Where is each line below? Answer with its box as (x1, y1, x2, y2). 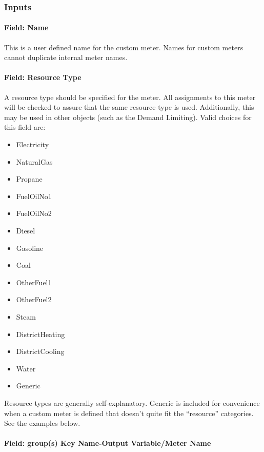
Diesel (16, 225, 35, 235)
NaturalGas (16, 156, 53, 167)
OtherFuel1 (16, 277, 52, 287)
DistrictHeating (16, 328, 65, 339)
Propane (16, 173, 43, 184)
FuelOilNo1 (16, 190, 52, 201)
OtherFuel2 (16, 294, 52, 305)
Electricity (16, 139, 49, 149)
